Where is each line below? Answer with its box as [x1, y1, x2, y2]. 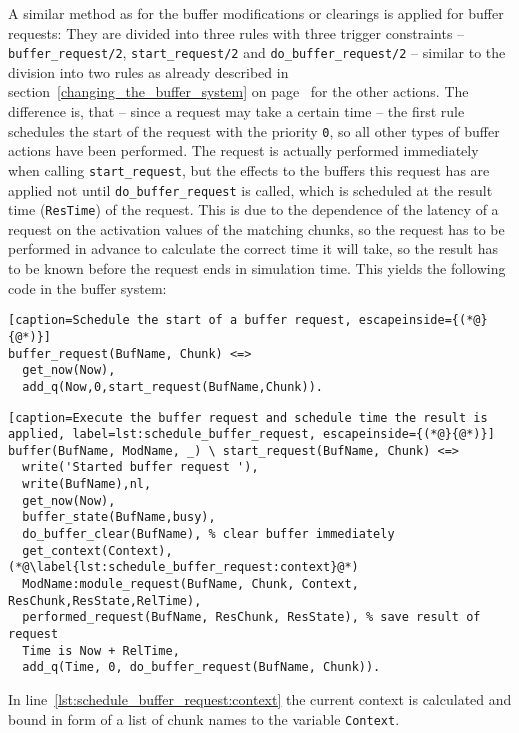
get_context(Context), [22, 543, 173, 558]
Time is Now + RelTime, [22, 643, 180, 658]
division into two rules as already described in [8, 61, 289, 82]
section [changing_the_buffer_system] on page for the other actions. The [8, 81, 469, 102]
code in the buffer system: [8, 277, 167, 298]
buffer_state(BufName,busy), [22, 510, 216, 525]
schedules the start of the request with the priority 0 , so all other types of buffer [8, 120, 500, 141]
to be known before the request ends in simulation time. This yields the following [8, 258, 506, 279]
